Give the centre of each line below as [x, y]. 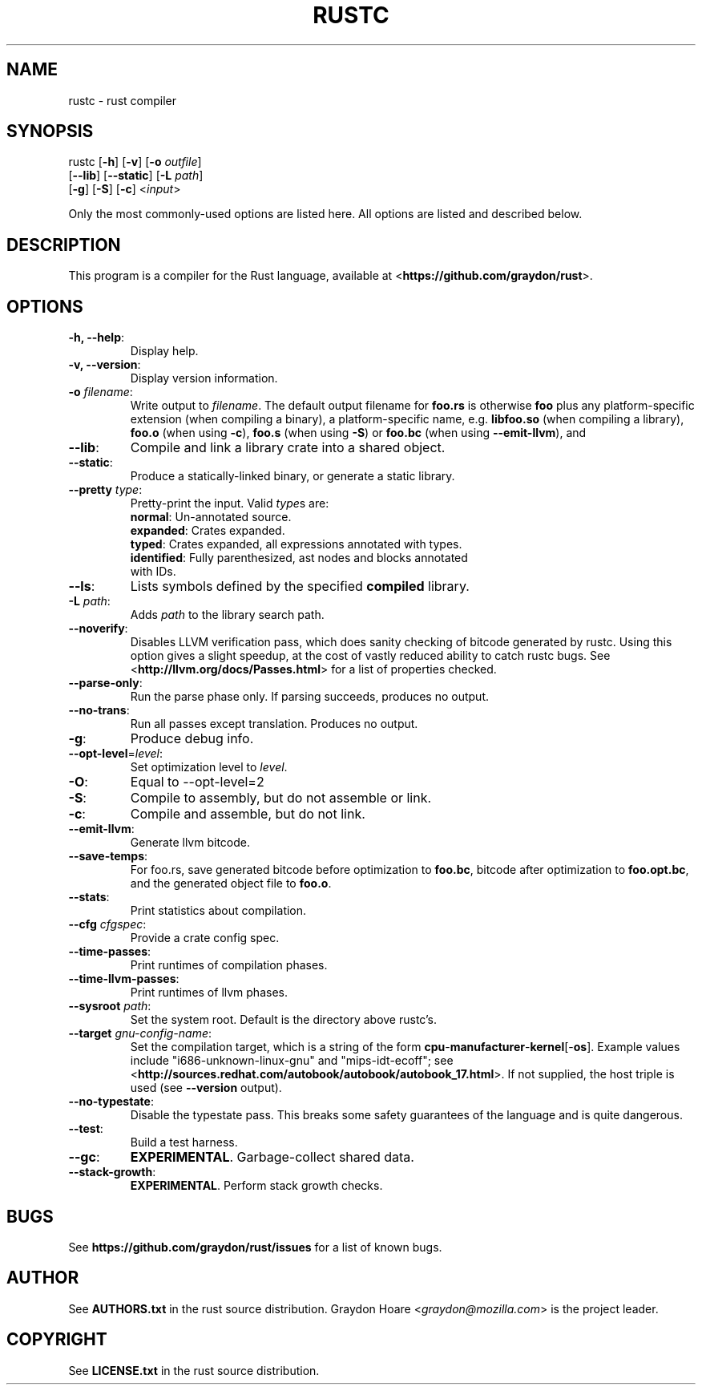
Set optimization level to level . [209, 767]
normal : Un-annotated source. [211, 517]
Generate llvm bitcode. [190, 843]
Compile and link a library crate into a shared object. [288, 448]
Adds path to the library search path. [227, 615]
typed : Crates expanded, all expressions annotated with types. [296, 544]
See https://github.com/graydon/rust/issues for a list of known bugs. [255, 1247]
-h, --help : [97, 338]
